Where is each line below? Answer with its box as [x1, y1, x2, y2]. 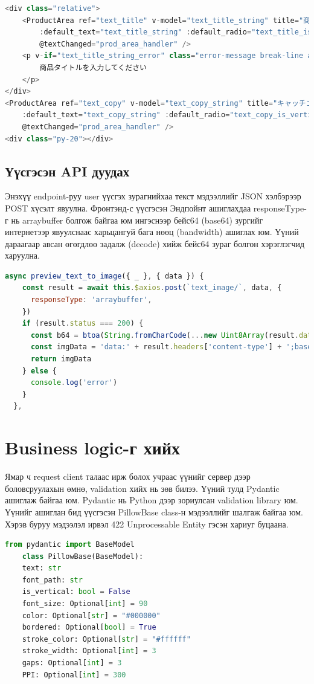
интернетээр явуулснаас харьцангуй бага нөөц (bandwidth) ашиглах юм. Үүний [5, 225, 299, 238]
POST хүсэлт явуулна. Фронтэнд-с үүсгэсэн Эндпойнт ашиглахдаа [5, 201, 251, 214]
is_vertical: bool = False [22, 587, 130, 596]
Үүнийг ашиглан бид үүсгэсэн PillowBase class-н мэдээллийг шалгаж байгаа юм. [5, 505, 303, 518]
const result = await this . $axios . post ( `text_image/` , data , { [22, 283, 282, 292]
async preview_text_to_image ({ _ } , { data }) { [5, 271, 204, 280]
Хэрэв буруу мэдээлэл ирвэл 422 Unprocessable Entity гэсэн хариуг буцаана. [5, 517, 289, 530]
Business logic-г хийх [5, 435, 181, 460]
